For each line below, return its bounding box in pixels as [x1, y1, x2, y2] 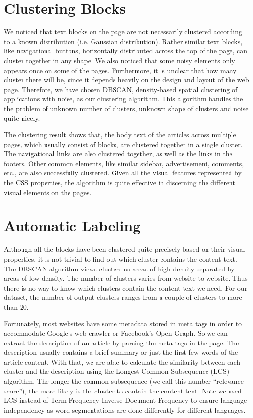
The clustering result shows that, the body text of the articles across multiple [4, 129, 236, 140]
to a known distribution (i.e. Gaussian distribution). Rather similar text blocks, [4, 36, 243, 46]
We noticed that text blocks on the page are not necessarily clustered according [4, 26, 242, 37]
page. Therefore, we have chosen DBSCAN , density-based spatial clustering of [4, 84, 238, 94]
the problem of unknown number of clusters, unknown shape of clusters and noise [4, 103, 249, 113]
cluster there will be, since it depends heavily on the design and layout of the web [4, 74, 249, 85]
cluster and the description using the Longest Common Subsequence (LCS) [4, 366, 230, 376]
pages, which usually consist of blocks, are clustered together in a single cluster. [4, 139, 243, 149]
